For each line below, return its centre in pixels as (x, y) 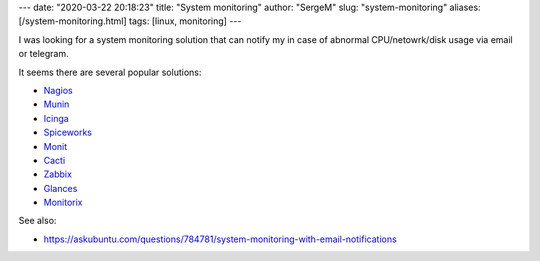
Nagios (58, 90)
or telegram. (43, 54)
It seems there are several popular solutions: (110, 72)
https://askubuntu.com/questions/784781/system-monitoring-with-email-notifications (220, 239)
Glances (60, 188)
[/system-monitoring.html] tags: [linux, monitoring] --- (130, 21)
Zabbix (57, 174)
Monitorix (63, 202)
